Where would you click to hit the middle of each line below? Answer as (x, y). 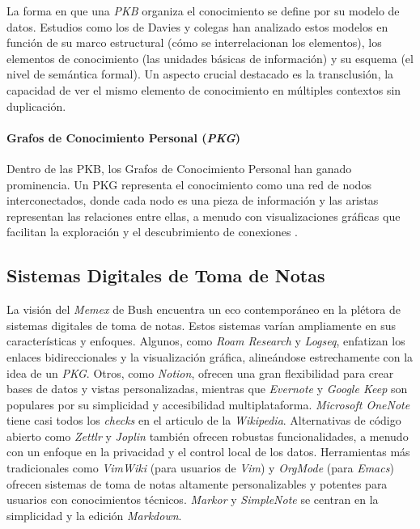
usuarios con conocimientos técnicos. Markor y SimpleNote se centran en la (193, 499)
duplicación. (36, 106)
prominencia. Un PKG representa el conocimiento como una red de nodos (189, 184)
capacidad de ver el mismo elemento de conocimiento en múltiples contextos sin (204, 89)
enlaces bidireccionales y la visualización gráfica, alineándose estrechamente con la (210, 356)
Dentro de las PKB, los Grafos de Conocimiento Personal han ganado (179, 168)
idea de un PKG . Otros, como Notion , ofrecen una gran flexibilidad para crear (200, 372)
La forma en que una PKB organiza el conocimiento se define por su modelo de (203, 11)
